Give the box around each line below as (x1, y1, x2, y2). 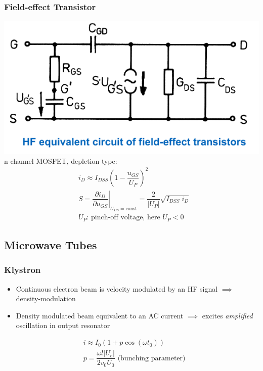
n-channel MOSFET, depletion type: (4, 155, 117, 166)
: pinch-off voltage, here (86, 214, 160, 221)
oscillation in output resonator (16, 320, 110, 331)
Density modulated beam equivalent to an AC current (16, 310, 184, 320)
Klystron (4, 263, 41, 276)
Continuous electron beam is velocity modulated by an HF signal (16, 283, 218, 294)
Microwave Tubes (4, 237, 97, 253)
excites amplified (202, 310, 253, 320)
